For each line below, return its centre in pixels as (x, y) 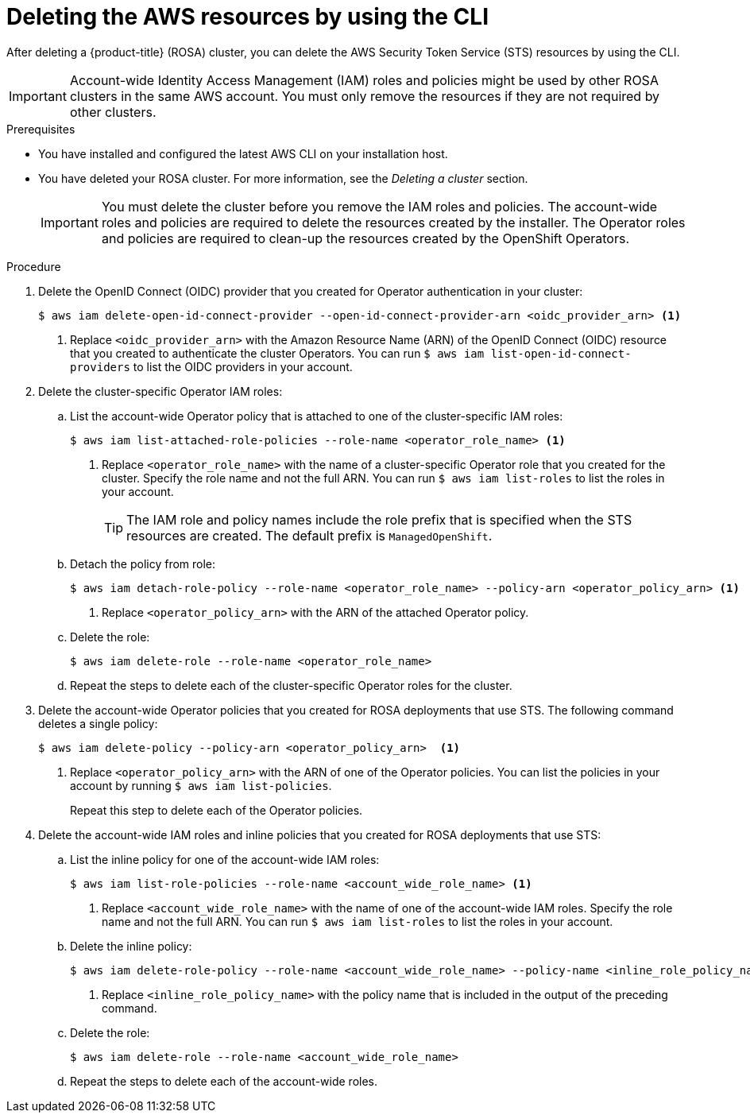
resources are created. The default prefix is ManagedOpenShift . (309, 535)
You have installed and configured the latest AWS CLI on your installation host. (243, 153)
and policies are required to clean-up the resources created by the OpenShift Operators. (365, 238)
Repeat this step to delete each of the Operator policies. (216, 810)
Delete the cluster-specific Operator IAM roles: (160, 391)
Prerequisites (41, 129)
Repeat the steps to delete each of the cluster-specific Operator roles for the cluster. (291, 685)
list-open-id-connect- (561, 353)
